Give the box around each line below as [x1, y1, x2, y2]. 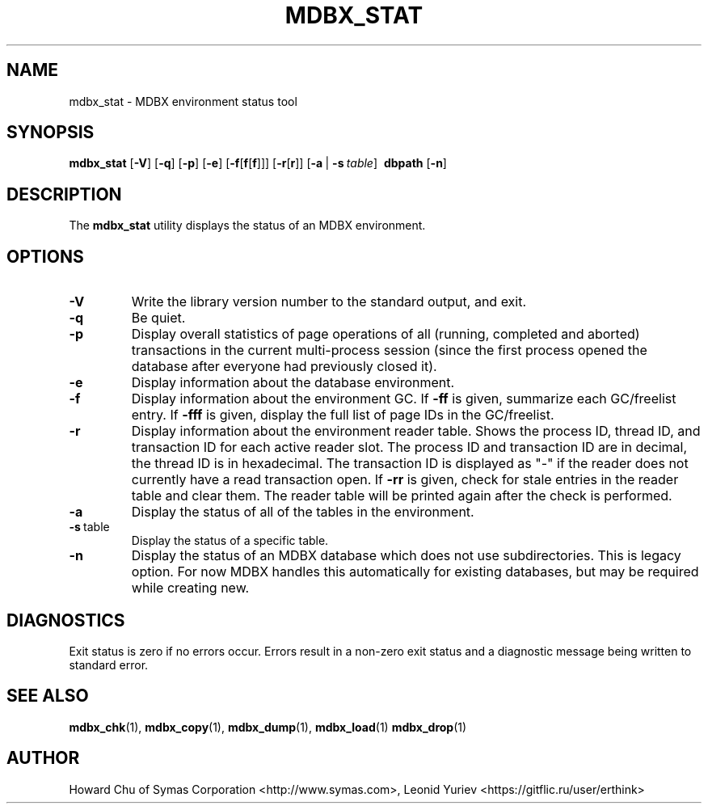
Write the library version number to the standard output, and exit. [131, 293, 527, 310]
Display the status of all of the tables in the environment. [131, 504, 474, 521]
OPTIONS [6, 246, 84, 267]
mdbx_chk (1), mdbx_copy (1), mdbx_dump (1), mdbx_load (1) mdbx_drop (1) [69, 719, 467, 734]
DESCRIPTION [6, 184, 122, 205]
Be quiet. [131, 310, 186, 327]
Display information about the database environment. [131, 374, 455, 391]
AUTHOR [6, 748, 80, 769]
